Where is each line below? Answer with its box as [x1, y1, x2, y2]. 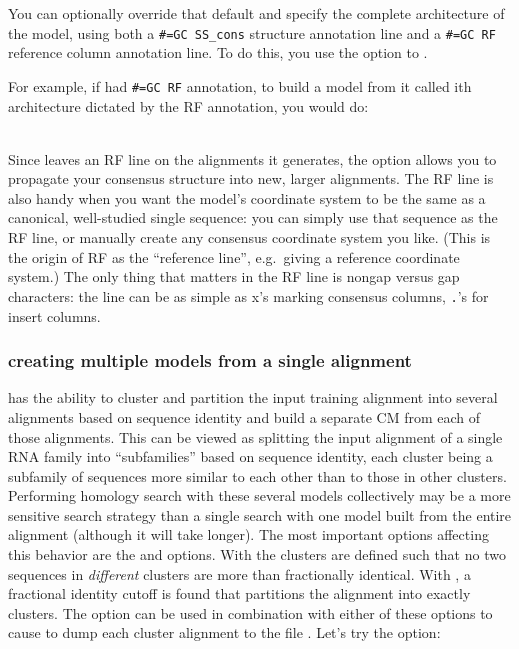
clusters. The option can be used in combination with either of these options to [8, 602, 493, 623]
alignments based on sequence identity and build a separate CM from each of [8, 406, 481, 427]
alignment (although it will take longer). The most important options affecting [8, 524, 489, 545]
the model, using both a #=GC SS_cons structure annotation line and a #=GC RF [8, 22, 496, 43]
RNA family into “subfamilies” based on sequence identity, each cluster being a [8, 446, 493, 467]
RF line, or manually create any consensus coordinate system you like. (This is [8, 227, 491, 248]
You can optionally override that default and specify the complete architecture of [8, 3, 505, 23]
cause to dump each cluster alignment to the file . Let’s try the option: [8, 622, 441, 643]
